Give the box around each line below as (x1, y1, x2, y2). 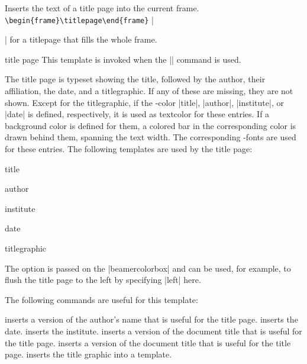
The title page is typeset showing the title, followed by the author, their (5, 73, 266, 85)
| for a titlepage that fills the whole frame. (5, 33, 157, 46)
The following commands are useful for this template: (5, 293, 198, 305)
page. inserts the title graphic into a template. (5, 348, 172, 360)
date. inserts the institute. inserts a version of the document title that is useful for (5, 324, 302, 337)
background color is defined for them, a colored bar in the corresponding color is (5, 119, 296, 131)
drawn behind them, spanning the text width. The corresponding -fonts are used (5, 131, 296, 143)
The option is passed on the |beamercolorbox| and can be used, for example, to (5, 262, 291, 274)
